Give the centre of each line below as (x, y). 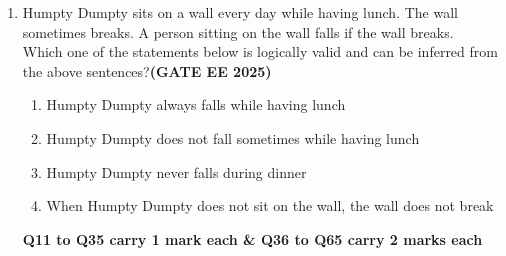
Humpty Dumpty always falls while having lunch (196, 104)
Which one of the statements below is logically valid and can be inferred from (260, 51)
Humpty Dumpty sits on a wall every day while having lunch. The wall (240, 12)
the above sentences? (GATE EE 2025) (147, 70)
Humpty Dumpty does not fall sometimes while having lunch (233, 137)
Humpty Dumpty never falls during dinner (176, 171)
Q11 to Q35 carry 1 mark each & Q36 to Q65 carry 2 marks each (252, 238)
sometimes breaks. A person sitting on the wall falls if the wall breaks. (238, 31)
